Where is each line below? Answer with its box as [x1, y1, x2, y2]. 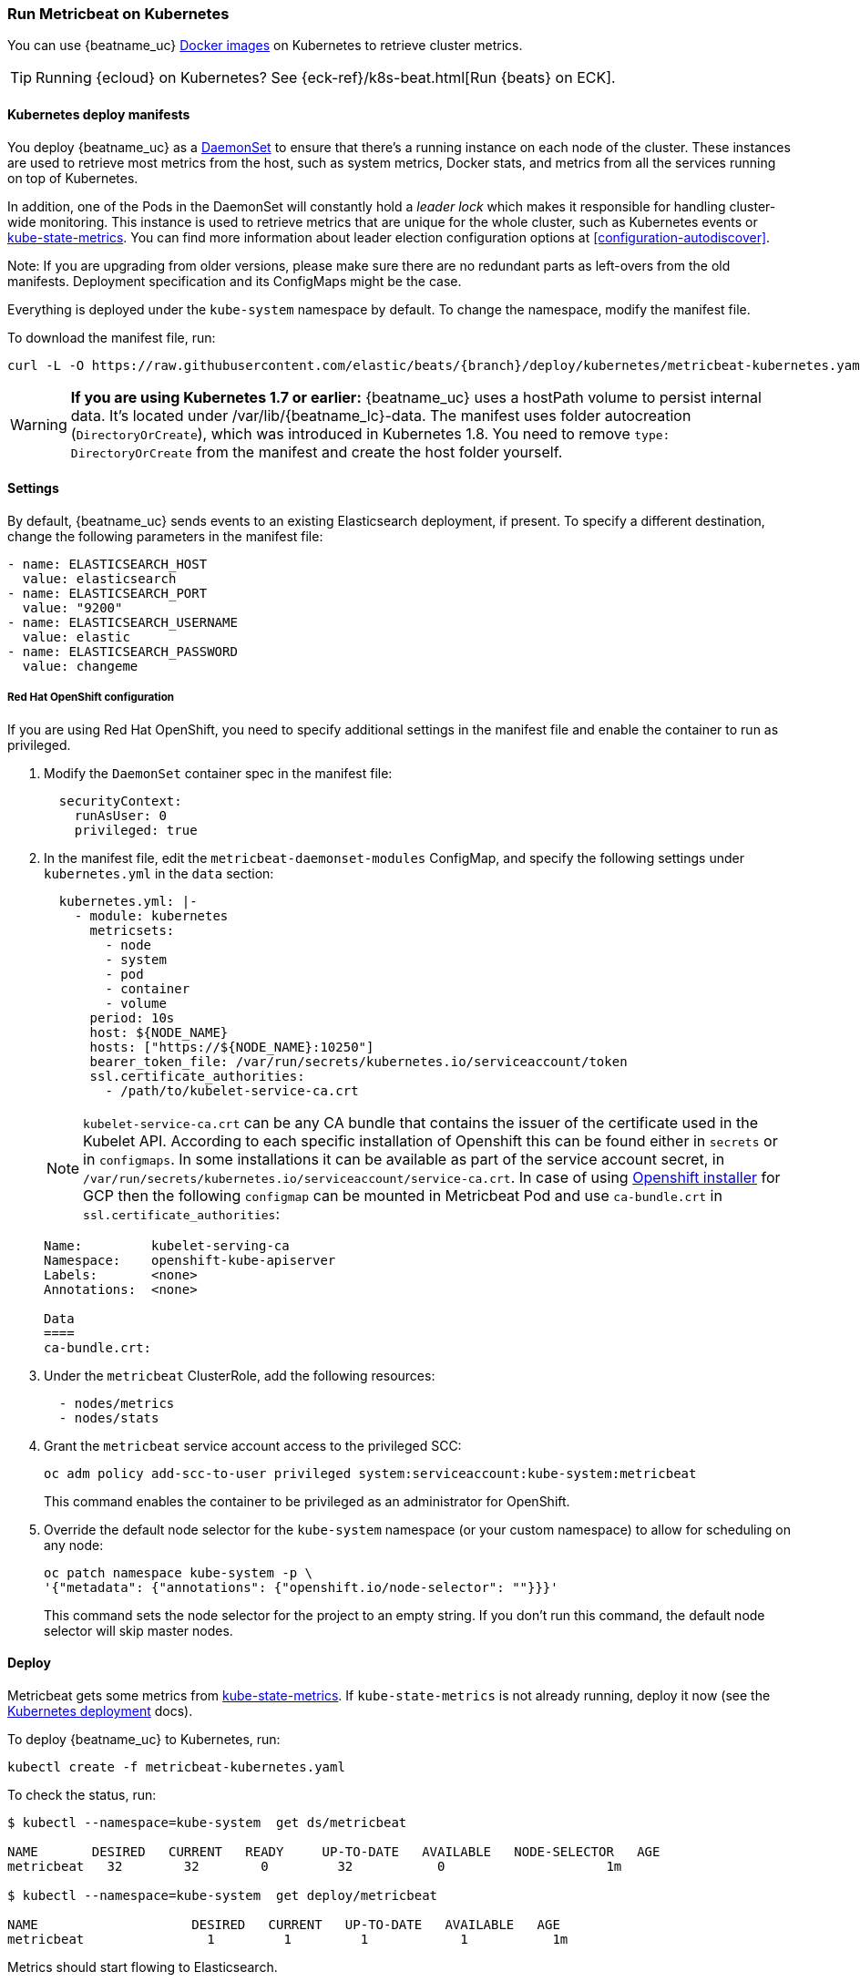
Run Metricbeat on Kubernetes [7, 5, 230, 23]
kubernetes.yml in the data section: [44, 865, 274, 881]
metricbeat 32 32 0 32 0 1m [7, 1858, 622, 1874]
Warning [10, 415, 67, 434]
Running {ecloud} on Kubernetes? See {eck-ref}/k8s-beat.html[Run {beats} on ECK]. [36, 68, 616, 87]
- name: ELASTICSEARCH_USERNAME [7, 614, 238, 630]
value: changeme [22, 658, 138, 673]
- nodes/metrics [58, 1395, 175, 1411]
